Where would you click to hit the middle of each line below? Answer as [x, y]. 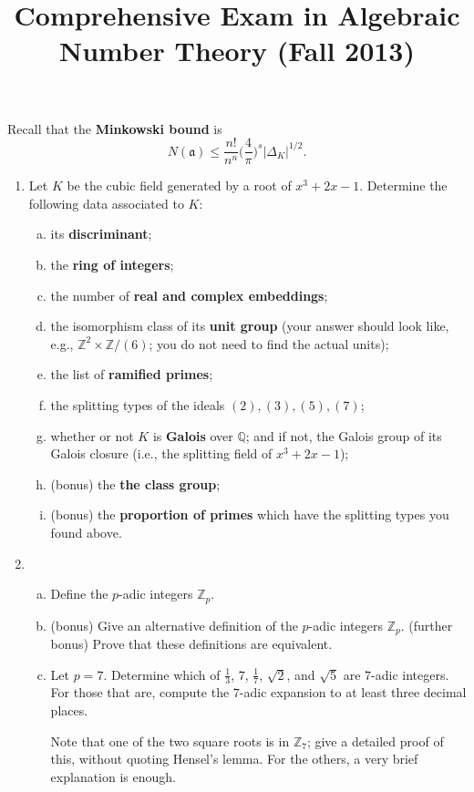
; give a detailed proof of [375, 741]
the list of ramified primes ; [132, 374]
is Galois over [193, 435]
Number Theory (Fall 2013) [237, 51]
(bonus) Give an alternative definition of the [174, 625]
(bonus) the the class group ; [135, 483]
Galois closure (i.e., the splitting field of [161, 453]
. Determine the [403, 185]
